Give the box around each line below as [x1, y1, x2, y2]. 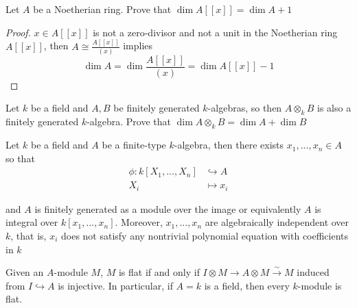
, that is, [10, 228, 47, 242]
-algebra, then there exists [174, 138, 284, 152]
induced [297, 265, 330, 279]
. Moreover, [115, 215, 163, 229]
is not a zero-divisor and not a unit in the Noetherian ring [93, 25, 338, 39]
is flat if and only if [118, 265, 200, 279]
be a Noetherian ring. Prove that [33, 2, 172, 16]
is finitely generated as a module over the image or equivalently [34, 201, 301, 216]
